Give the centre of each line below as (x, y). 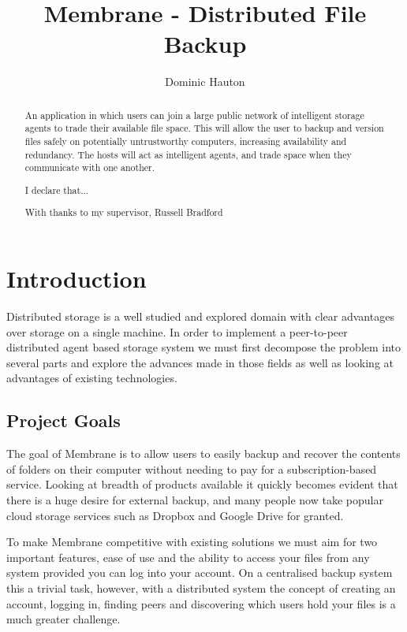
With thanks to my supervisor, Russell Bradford (124, 212)
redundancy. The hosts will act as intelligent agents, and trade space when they (188, 154)
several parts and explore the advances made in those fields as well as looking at (200, 362)
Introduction (77, 279)
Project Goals (63, 420)
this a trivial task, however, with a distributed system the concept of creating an (201, 587)
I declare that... (57, 190)
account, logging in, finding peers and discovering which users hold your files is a (201, 603)
